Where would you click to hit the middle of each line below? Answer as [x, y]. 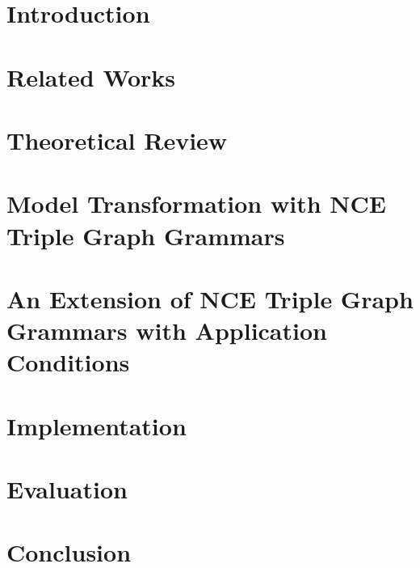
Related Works [91, 76]
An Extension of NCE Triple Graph [210, 298]
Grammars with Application [167, 331]
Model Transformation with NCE [196, 203]
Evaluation [67, 489]
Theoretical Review [117, 140]
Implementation [97, 425]
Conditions [68, 362]
